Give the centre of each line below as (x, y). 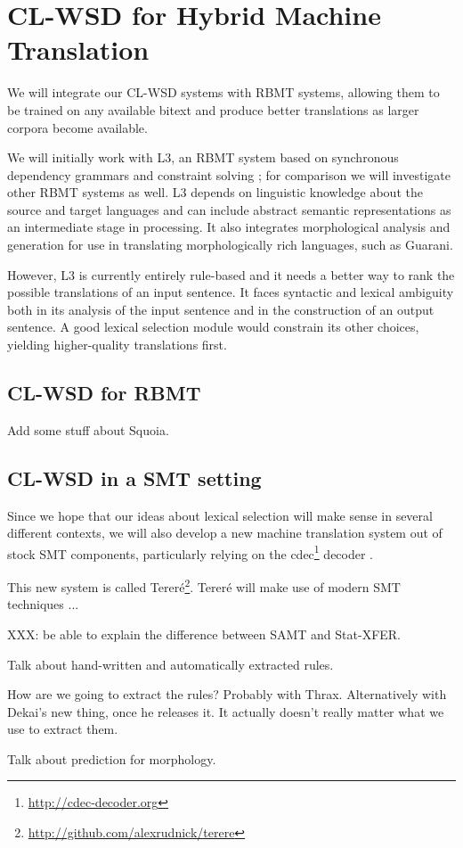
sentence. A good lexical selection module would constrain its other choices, (213, 327)
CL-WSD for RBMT (104, 393)
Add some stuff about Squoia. (88, 429)
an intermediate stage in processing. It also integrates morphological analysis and (229, 227)
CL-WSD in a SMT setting (134, 478)
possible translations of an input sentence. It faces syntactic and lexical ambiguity (231, 292)
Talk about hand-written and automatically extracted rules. (171, 664)
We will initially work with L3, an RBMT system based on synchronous (203, 157)
